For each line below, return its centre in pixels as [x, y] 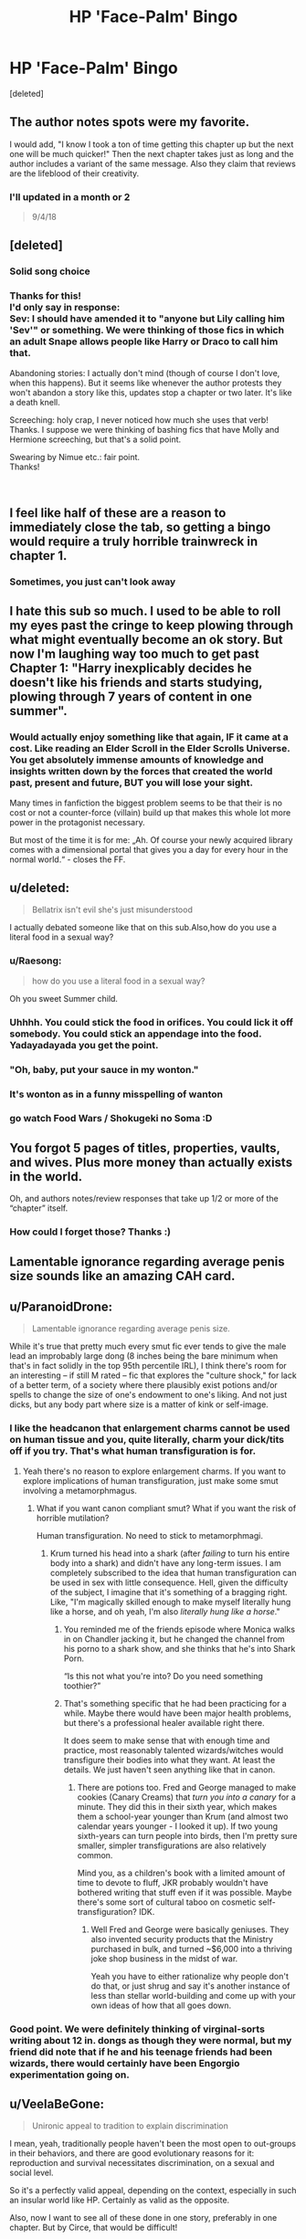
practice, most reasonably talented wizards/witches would [174, 1750]
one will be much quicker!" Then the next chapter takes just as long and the [152, 153]
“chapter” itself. [39, 1208]
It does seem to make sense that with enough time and [167, 1740]
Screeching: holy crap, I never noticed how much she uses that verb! [139, 420]
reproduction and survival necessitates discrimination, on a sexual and [142, 2163]
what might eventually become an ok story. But [146, 640]
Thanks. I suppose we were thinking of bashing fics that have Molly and [145, 429]
